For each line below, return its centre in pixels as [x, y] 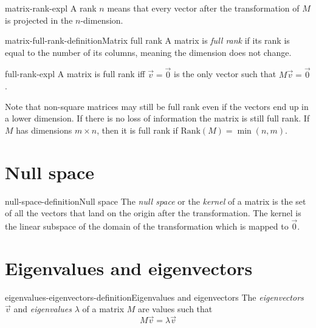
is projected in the [39, 20]
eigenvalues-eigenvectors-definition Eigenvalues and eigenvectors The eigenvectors [154, 297]
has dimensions [44, 130]
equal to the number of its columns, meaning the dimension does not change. [148, 52]
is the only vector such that [225, 74]
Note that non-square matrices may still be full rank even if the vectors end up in [157, 106]
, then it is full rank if [137, 130]
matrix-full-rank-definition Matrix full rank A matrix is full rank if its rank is [147, 40]
